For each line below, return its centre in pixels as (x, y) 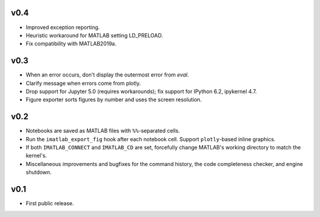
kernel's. (36, 156)
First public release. (50, 203)
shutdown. (39, 173)
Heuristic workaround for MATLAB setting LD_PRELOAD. (94, 35)
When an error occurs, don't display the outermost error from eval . (107, 75)
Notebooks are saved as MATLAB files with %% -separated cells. (103, 131)
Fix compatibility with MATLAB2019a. (71, 44)
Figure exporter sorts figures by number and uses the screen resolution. (114, 100)
